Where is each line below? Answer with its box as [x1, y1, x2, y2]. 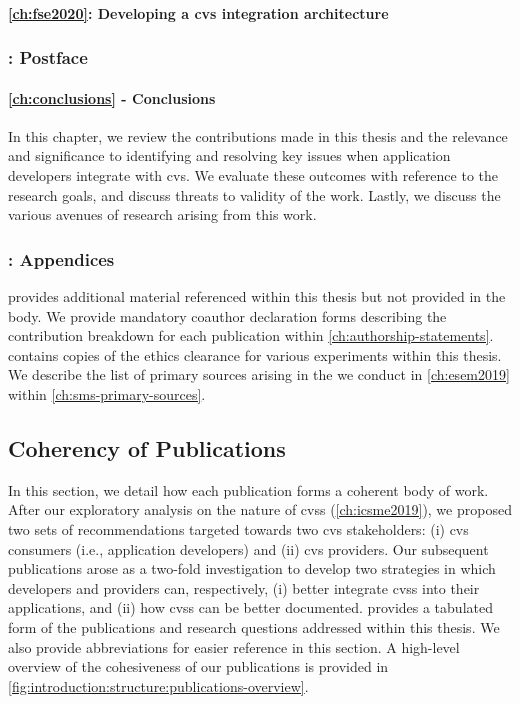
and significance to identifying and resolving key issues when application [8, 145, 451, 166]
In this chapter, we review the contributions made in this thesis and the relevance [8, 125, 508, 146]
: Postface [8, 45, 88, 70]
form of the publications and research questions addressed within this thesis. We [8, 616, 500, 637]
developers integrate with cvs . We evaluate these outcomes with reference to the [8, 165, 499, 186]
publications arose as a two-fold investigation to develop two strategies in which [8, 558, 496, 579]
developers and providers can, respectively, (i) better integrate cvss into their [8, 577, 480, 598]
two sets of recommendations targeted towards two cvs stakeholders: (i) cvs [8, 518, 469, 539]
